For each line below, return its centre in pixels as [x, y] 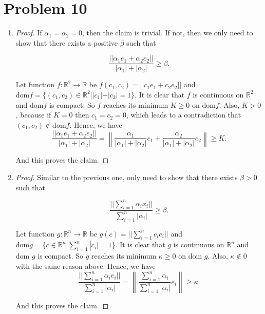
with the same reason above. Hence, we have [86, 266]
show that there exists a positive [67, 42]
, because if [33, 115]
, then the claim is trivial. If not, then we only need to [167, 33]
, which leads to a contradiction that [184, 115]
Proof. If [29, 33]
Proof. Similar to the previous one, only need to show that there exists [127, 177]
